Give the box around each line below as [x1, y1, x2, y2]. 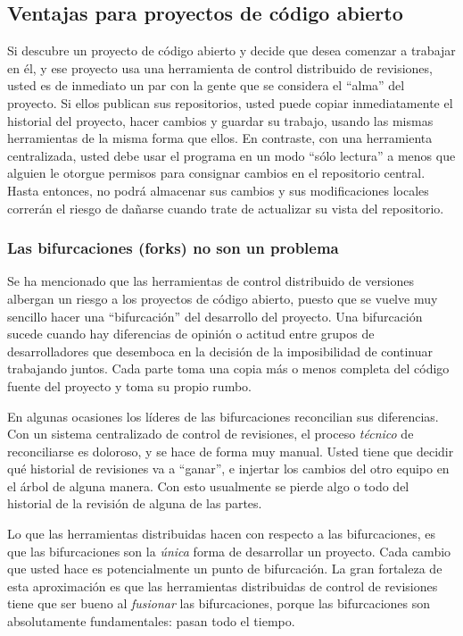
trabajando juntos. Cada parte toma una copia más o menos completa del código [7, 359, 450, 378]
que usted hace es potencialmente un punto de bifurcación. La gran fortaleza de [7, 559, 442, 578]
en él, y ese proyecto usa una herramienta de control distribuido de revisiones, [7, 58, 433, 77]
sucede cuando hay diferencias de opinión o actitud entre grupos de [7, 324, 375, 343]
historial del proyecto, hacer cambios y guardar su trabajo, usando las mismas [7, 111, 434, 130]
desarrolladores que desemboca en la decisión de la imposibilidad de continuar [7, 341, 433, 360]
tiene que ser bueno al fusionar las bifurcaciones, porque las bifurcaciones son [7, 594, 431, 613]
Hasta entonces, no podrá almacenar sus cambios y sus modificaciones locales [7, 180, 429, 199]
